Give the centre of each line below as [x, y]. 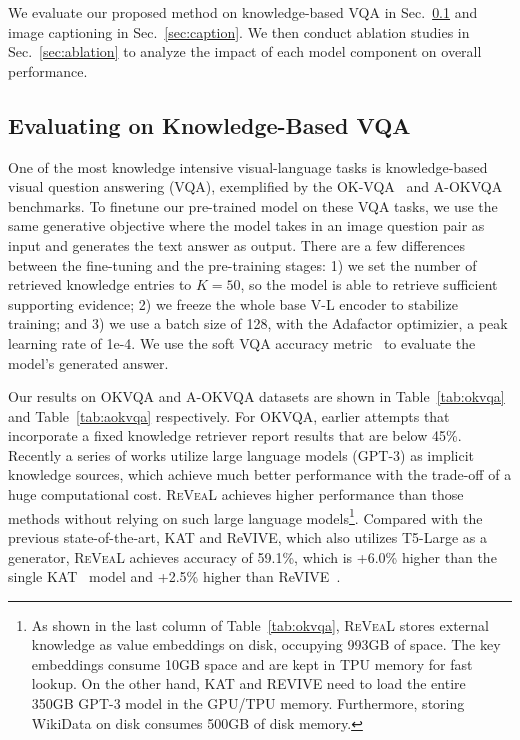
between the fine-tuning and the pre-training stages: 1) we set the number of [242, 264]
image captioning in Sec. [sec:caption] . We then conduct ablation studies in [239, 31]
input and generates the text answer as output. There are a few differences [237, 244]
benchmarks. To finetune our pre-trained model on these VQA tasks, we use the [253, 205]
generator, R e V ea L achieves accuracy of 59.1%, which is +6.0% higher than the [252, 556]
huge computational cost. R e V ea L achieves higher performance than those [236, 494]
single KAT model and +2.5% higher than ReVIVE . [174, 576]
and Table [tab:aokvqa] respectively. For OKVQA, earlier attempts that [229, 415]
